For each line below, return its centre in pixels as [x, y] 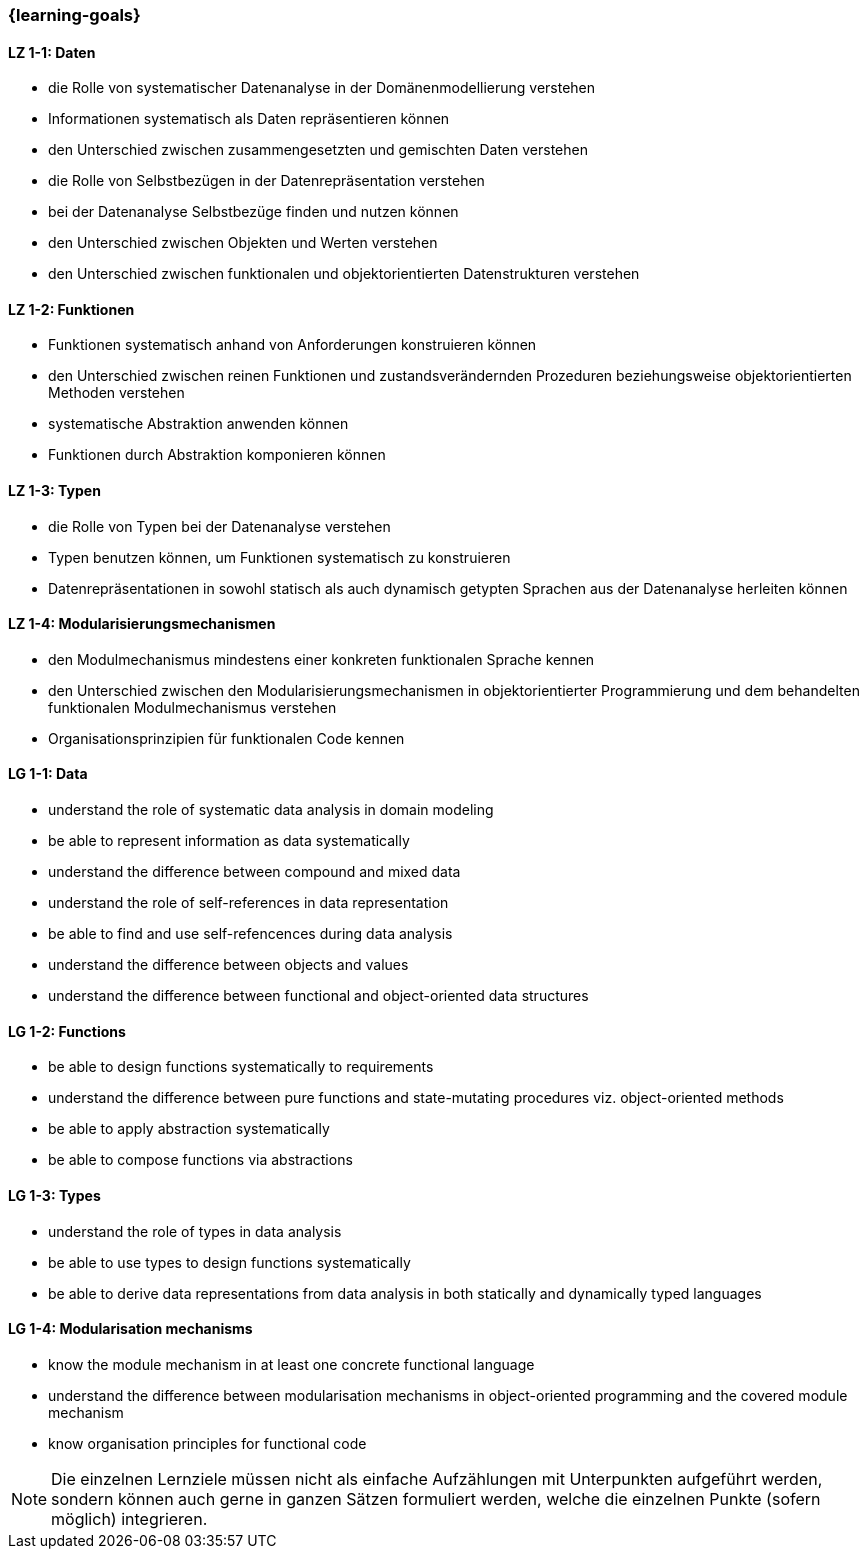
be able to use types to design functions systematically [229, 1262]
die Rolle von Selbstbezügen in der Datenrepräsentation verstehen [266, 181]
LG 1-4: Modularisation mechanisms [130, 1329]
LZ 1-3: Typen [54, 491]
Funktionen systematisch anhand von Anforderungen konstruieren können [292, 345]
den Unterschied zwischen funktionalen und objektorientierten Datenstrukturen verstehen [344, 274]
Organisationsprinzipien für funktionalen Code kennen [226, 738]
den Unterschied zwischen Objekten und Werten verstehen [243, 243]
